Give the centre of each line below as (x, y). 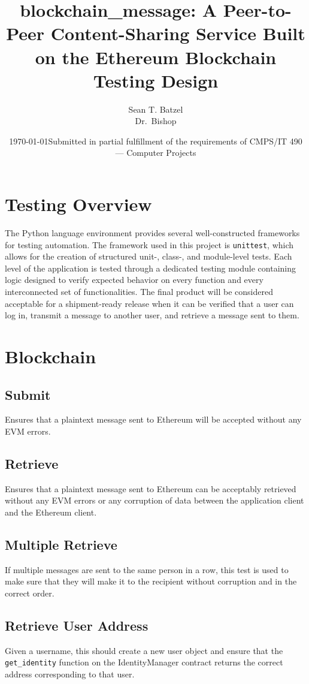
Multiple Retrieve (61, 544)
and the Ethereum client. (51, 512)
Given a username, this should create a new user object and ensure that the (144, 650)
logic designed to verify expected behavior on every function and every (134, 280)
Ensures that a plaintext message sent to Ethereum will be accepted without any (153, 419)
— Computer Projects (156, 153)
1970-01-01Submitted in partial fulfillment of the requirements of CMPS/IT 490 (156, 141)
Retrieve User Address (77, 625)
